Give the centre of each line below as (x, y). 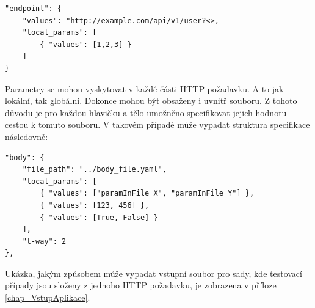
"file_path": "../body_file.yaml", (94, 170)
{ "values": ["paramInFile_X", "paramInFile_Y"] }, (147, 193)
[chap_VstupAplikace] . (48, 297)
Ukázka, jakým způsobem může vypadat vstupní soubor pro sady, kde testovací (154, 273)
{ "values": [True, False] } (99, 217)
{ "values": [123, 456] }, (95, 205)
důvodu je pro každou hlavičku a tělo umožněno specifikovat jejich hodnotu (146, 112)
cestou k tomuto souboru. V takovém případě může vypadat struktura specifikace (157, 124)
